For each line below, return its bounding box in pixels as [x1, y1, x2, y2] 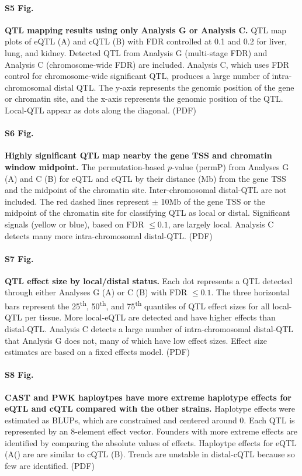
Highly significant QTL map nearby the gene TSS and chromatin [5, 149, 272, 161]
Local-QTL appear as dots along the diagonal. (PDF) [5, 104, 196, 116]
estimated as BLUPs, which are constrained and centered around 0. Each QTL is [5, 413, 295, 426]
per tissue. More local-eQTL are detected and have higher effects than [25, 311, 276, 323]
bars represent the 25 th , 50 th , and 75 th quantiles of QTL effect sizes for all [5, 298, 270, 312]
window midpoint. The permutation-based [5, 160, 165, 173]
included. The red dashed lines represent [5, 195, 150, 207]
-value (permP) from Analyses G [172, 160, 289, 173]
